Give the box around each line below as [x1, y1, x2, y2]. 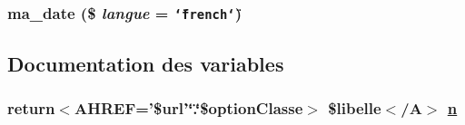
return [7, 97, 55, 120]
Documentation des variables [7, 49, 284, 77]
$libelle [328, 97, 381, 120]
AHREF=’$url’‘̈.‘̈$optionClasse [74, 97, 303, 120]
